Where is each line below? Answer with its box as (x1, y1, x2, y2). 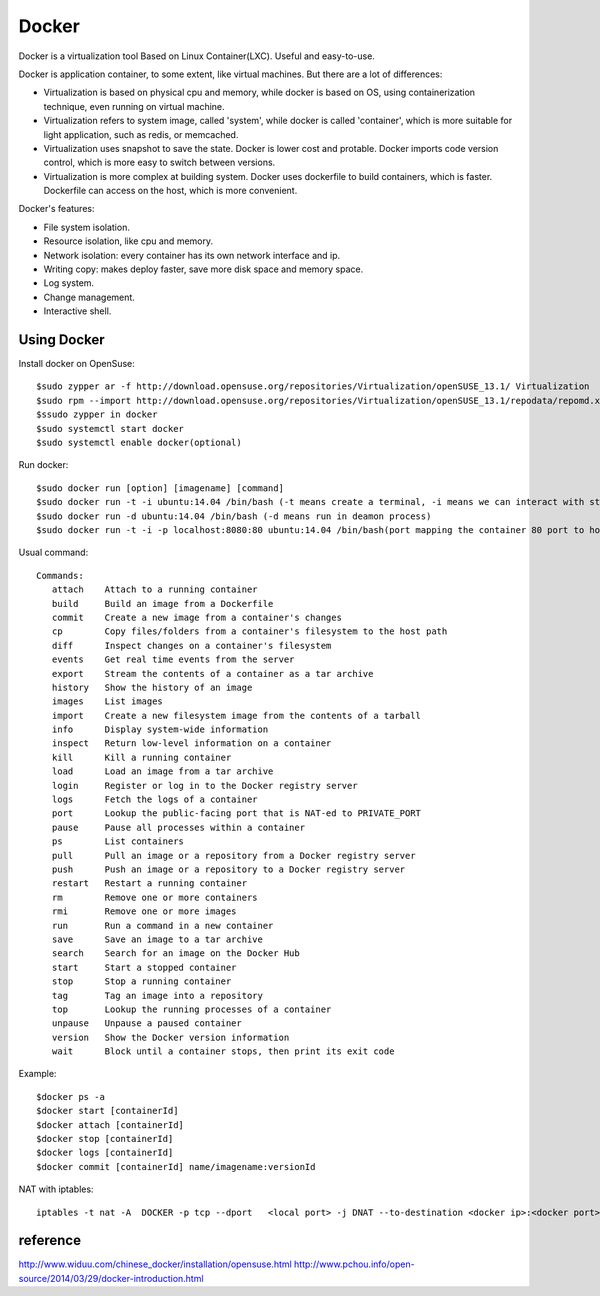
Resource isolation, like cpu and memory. (43, 235, 214, 247)
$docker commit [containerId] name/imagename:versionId (36, 1161, 316, 1172)
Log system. (43, 277, 95, 289)
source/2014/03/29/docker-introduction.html (18, 1272, 204, 1284)
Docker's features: (18, 203, 95, 215)
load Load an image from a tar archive (51, 766, 274, 777)
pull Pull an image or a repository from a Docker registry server (51, 850, 416, 861)
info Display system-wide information (51, 724, 269, 735)
